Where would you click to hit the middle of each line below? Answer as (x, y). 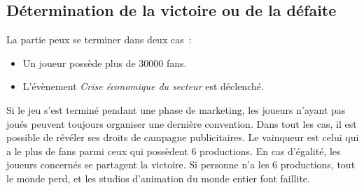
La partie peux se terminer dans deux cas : (99, 39)
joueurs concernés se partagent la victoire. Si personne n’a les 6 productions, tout (181, 165)
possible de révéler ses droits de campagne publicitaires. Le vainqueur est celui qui (183, 137)
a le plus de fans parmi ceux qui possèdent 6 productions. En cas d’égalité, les (174, 151)
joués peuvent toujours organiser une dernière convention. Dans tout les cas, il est (182, 123)
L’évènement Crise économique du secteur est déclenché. (143, 86)
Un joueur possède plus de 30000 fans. (105, 63)
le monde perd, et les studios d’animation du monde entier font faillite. (158, 178)
